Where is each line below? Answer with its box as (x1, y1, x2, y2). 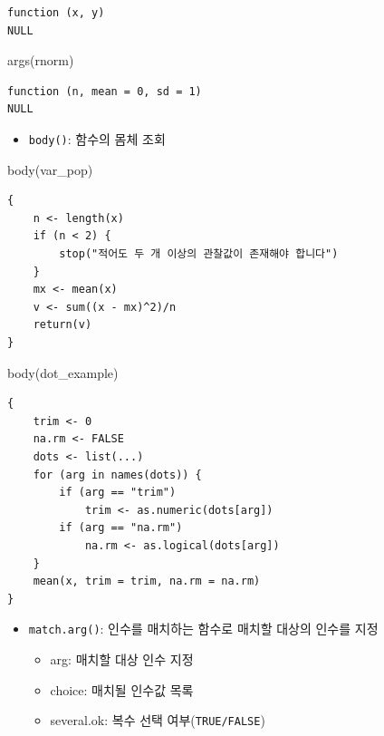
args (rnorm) (7, 51, 74, 70)
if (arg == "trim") (59, 486, 177, 499)
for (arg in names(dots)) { (33, 468, 202, 481)
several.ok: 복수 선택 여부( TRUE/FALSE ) (50, 711, 265, 730)
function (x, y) (7, 6, 105, 19)
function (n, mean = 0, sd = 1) (7, 84, 202, 98)
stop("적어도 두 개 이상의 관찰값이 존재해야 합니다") (59, 247, 339, 260)
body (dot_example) (7, 363, 119, 382)
